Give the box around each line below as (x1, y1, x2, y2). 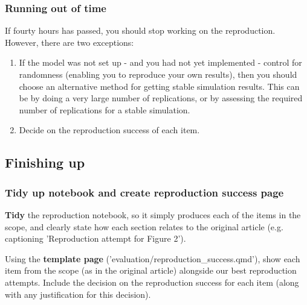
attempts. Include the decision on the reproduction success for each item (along (5, 275, 299, 288)
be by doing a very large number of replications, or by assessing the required (19, 92, 303, 104)
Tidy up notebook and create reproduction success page (5, 184, 284, 200)
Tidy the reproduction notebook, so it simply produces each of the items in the (5, 208, 301, 221)
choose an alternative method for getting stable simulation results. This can (19, 80, 300, 92)
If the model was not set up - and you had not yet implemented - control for (19, 56, 302, 69)
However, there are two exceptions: (5, 36, 134, 48)
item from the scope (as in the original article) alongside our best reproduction (5, 264, 297, 277)
